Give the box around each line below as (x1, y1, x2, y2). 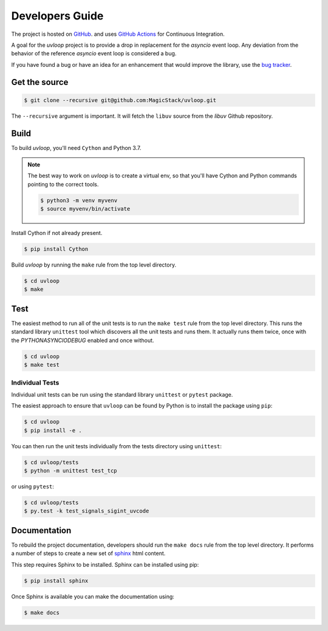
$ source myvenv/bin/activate (40, 205, 131, 213)
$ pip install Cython (24, 246, 89, 253)
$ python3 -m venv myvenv (40, 197, 118, 203)
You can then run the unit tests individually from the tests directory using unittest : (11, 442, 222, 449)
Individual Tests (11, 378, 60, 387)
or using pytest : (11, 483, 55, 490)
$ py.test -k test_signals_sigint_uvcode (24, 508, 149, 514)
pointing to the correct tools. (27, 180, 99, 188)
